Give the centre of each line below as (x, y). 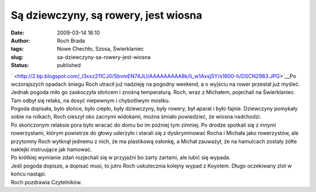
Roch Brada (71, 40)
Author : (20, 40)
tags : (17, 49)
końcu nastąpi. (29, 174)
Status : (20, 65)
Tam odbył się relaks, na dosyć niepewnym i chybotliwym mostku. (90, 100)
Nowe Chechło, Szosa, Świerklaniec (101, 49)
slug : (17, 57)
